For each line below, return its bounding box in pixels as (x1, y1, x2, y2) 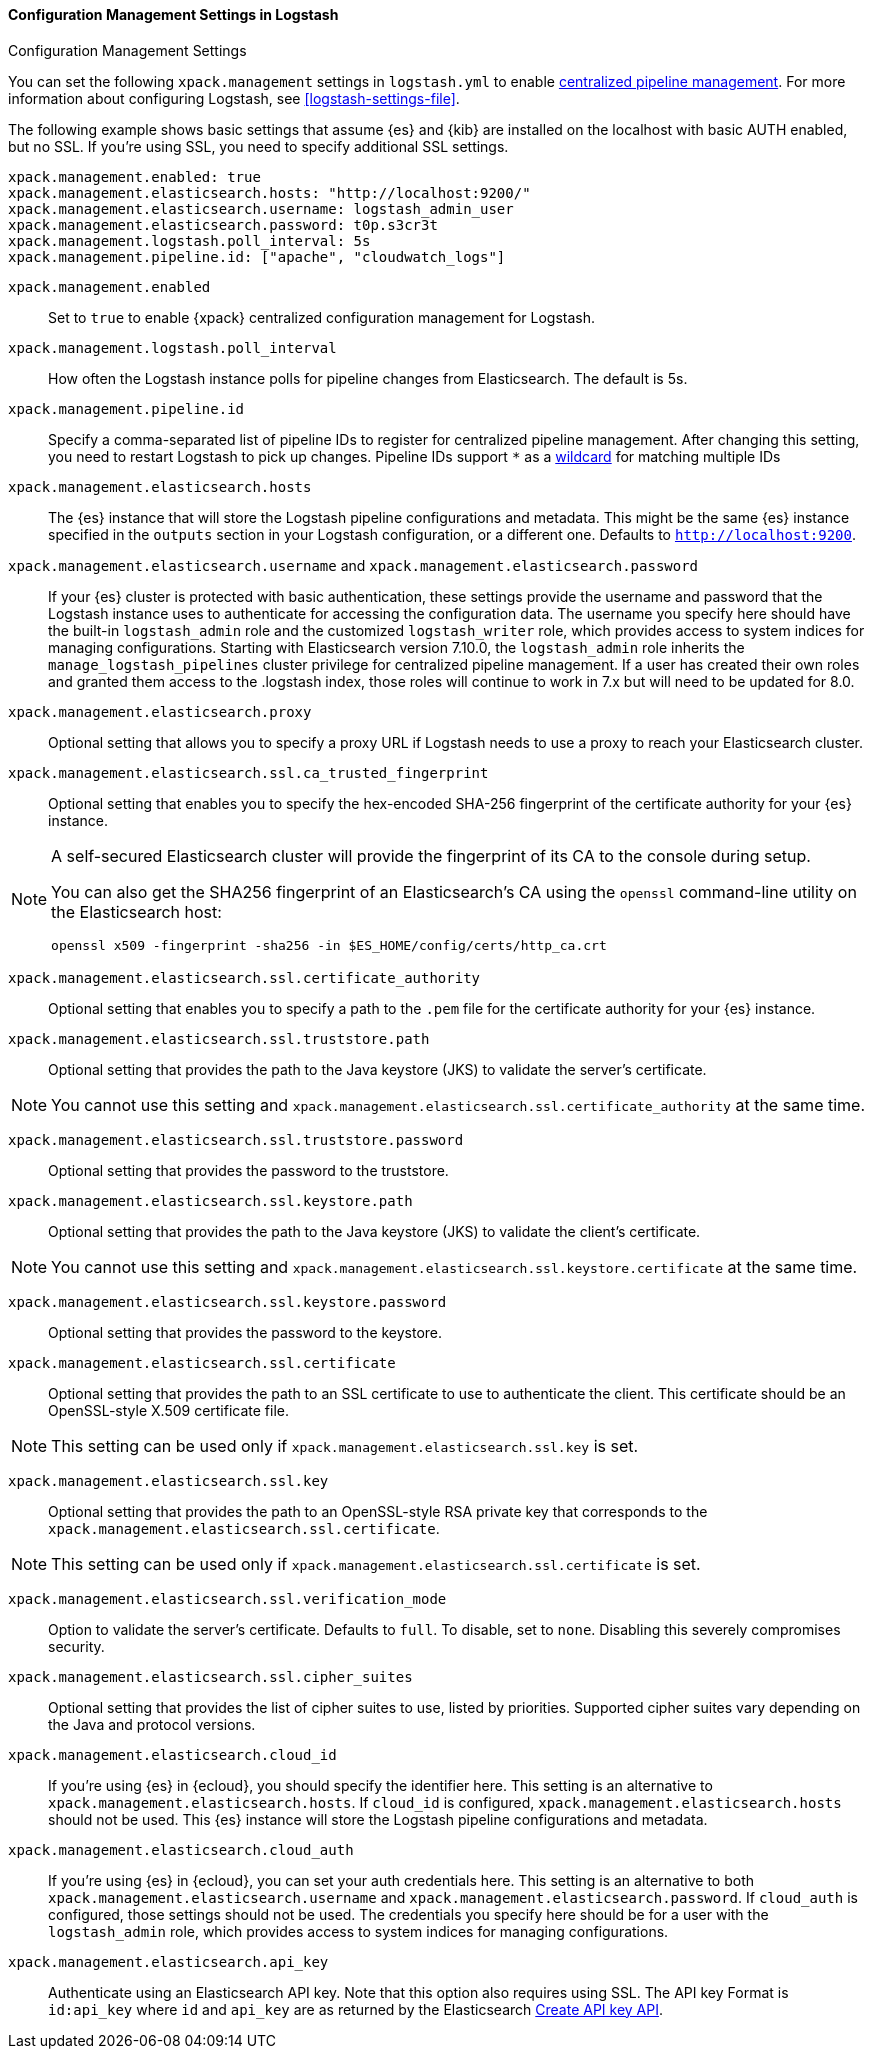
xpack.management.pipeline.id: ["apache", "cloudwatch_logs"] (8, 248, 506, 265)
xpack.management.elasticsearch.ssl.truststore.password (8, 1131, 464, 1148)
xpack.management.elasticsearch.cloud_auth (8, 1841, 354, 1858)
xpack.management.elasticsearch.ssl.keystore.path (8, 1192, 413, 1209)
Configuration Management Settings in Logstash (8, 6, 339, 23)
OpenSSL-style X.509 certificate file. (48, 1401, 290, 1419)
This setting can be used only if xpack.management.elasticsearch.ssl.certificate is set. (51, 1553, 701, 1574)
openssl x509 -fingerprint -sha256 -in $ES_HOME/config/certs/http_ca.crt (51, 937, 607, 953)
